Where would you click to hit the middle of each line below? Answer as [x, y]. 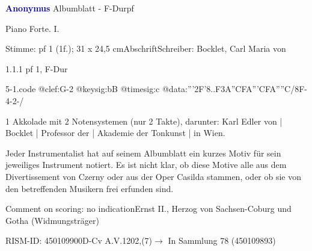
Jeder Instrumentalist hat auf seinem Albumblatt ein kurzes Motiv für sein [143, 153]
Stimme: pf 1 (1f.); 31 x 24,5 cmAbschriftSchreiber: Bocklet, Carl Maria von [146, 48]
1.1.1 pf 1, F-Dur [37, 68]
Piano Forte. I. [32, 28]
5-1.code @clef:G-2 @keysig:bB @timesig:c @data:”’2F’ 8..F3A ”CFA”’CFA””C [148, 89]
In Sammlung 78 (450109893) [222, 240]
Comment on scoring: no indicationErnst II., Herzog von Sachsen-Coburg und [148, 209]
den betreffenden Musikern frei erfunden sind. [90, 188]
